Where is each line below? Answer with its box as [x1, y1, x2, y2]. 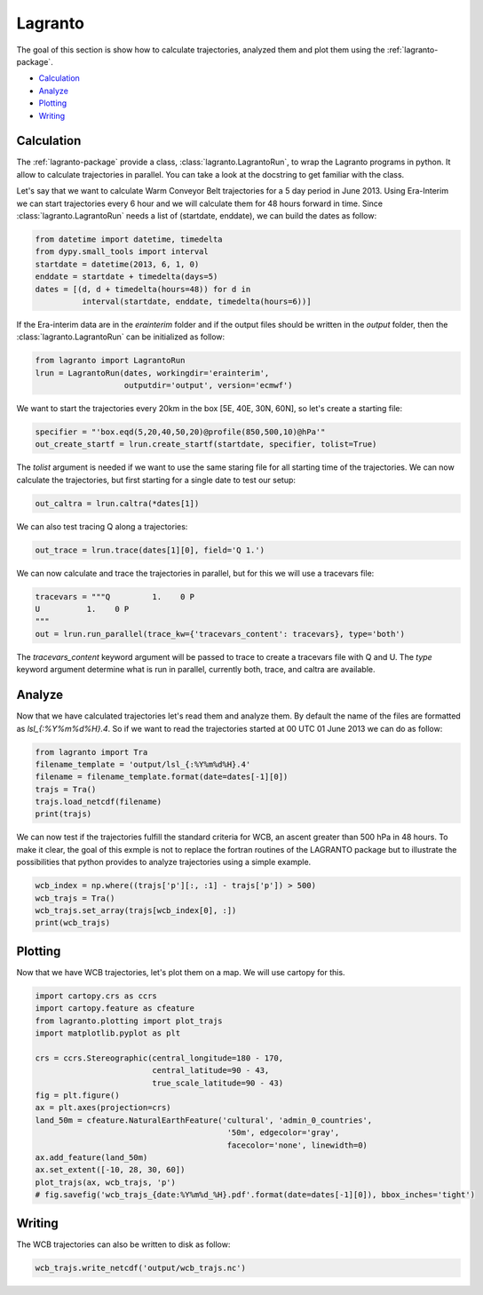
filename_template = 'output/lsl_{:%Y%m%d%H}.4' [35, 759, 251, 769]
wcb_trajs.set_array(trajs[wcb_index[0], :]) [35, 906, 237, 916]
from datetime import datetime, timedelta [35, 234, 223, 244]
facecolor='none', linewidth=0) [226, 1140, 368, 1150]
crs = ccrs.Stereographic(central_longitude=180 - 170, [35, 1053, 284, 1063]
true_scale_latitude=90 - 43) [152, 1077, 284, 1088]
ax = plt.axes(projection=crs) [35, 1102, 172, 1113]
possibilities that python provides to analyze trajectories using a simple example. [16, 857, 312, 868]
